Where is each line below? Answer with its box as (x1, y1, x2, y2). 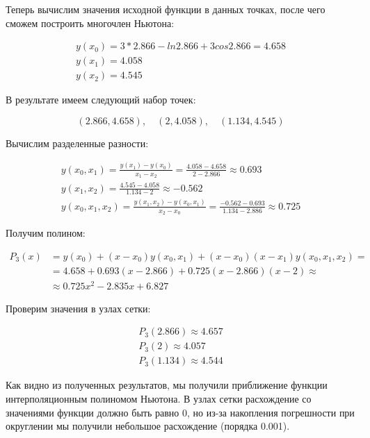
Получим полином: (6, 226, 86, 239)
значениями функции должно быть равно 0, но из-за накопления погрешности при (6, 405, 355, 419)
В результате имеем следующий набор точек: (6, 92, 196, 107)
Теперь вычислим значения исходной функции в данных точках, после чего (6, 2, 325, 16)
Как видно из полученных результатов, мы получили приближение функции (6, 378, 328, 392)
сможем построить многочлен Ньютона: (6, 15, 175, 30)
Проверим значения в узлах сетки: (6, 301, 151, 315)
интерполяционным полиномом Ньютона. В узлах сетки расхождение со (6, 391, 312, 406)
